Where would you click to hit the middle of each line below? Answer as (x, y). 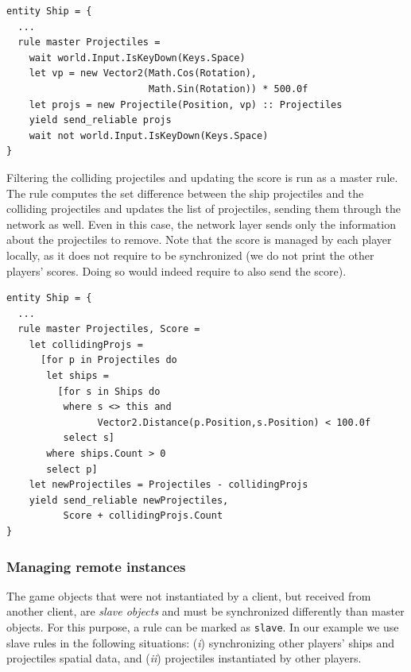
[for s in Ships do (109, 391)
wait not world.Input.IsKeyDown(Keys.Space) (149, 135)
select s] (89, 438)
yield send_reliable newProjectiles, (129, 500)
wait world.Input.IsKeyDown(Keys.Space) (137, 58)
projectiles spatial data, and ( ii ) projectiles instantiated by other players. (184, 658)
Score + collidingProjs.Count (143, 516)
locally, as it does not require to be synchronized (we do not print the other (190, 255)
